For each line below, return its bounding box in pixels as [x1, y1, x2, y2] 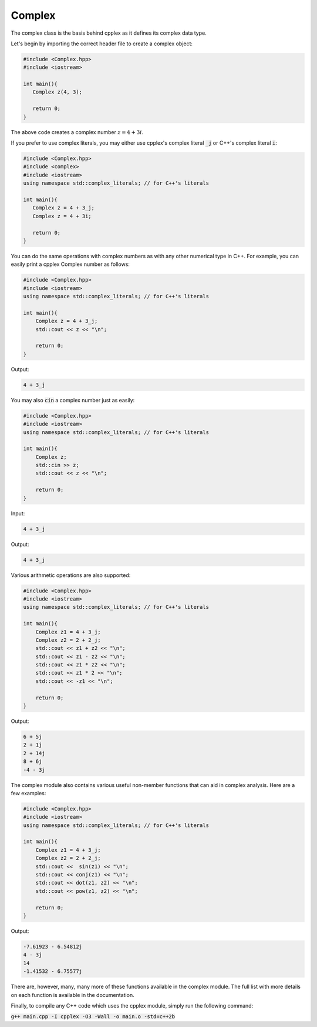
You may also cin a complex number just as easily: [11, 396, 135, 404]
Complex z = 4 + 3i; [32, 212, 92, 219]
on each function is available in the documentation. [11, 991, 134, 998]
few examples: [11, 789, 46, 796]
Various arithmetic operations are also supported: [11, 571, 131, 579]
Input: [11, 509, 25, 517]
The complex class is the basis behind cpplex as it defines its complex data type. [11, 29, 207, 36]
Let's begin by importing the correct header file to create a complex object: [11, 40, 193, 47]
